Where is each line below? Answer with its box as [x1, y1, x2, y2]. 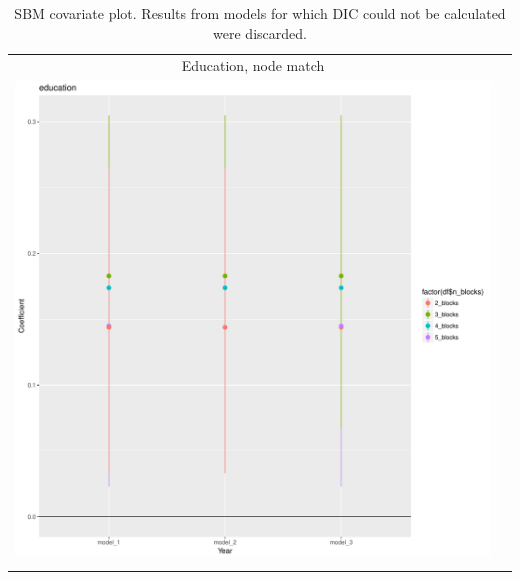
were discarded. [213, 22, 307, 43]
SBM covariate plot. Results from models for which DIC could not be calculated [14, 3, 506, 23]
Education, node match [181, 55, 325, 76]
